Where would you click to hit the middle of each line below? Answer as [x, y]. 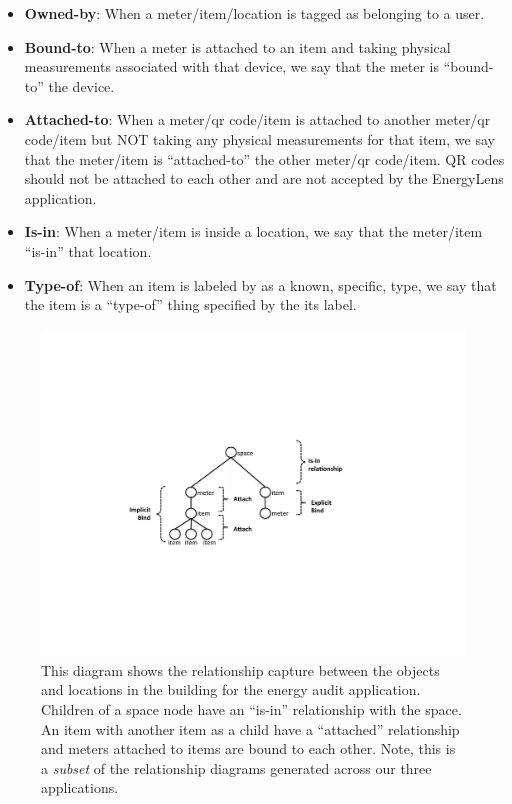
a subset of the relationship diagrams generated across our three [236, 767]
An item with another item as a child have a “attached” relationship [250, 728]
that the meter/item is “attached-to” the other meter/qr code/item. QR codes [264, 158]
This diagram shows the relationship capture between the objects [240, 669]
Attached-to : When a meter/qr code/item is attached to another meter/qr [257, 119]
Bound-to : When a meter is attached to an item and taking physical [237, 46]
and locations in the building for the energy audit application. [231, 689]
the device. [81, 85]
